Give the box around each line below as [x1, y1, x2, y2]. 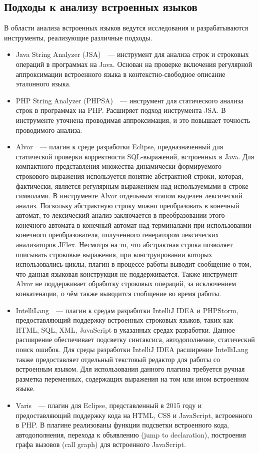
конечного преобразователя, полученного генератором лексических [15, 229, 219, 240]
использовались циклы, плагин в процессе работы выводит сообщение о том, [15, 259, 251, 269]
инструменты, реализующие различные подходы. [4, 32, 152, 42]
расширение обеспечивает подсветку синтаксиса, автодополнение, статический [15, 334, 255, 345]
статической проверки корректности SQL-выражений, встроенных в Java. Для [15, 151, 254, 161]
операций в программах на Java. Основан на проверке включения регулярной [15, 58, 252, 69]
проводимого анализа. [15, 124, 82, 135]
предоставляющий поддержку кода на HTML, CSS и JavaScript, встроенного [15, 410, 252, 420]
